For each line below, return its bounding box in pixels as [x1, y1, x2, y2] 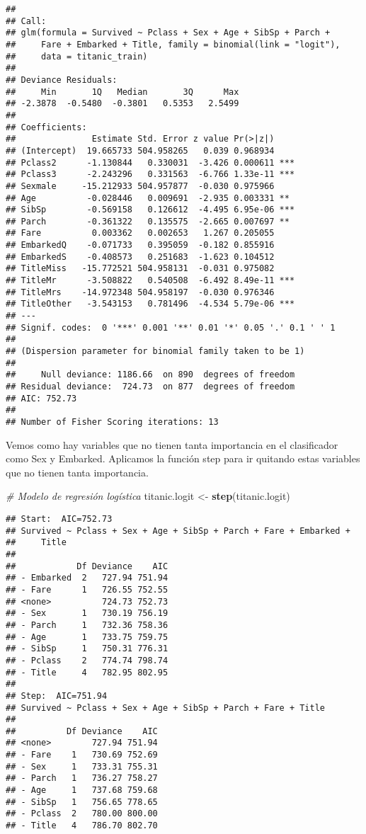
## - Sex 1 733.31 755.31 [6, 761, 158, 772]
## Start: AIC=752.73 [6, 514, 113, 524]
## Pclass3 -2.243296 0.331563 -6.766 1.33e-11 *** [6, 169, 295, 180]
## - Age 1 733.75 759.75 [6, 632, 168, 642]
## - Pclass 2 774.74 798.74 [6, 655, 168, 666]
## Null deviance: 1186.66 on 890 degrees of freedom [6, 370, 295, 380]
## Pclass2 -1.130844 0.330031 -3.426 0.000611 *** [6, 157, 295, 168]
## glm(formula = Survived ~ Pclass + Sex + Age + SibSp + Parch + [6, 28, 331, 38]
